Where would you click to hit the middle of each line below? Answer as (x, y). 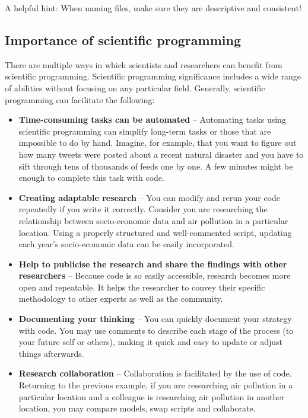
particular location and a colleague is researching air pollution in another (152, 396)
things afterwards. (51, 353)
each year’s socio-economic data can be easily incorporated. (126, 244)
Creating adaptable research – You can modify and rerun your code (150, 197)
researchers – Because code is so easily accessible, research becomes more (155, 275)
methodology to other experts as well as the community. (121, 299)
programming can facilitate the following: (80, 99)
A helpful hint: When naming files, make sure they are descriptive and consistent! (153, 8)
